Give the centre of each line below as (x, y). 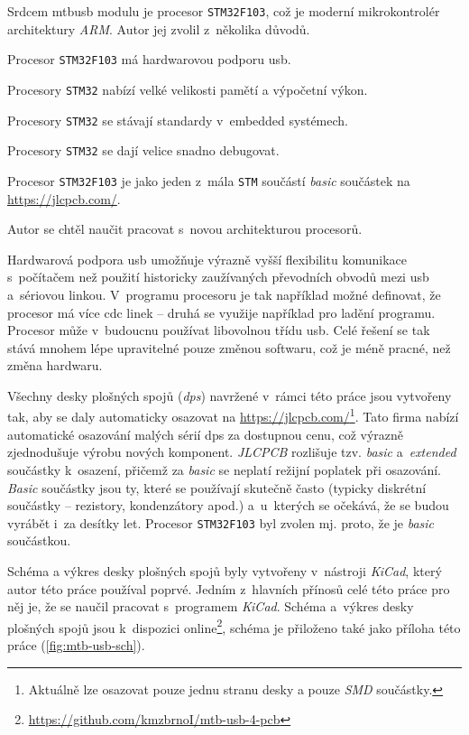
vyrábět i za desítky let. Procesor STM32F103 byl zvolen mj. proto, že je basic (221, 522)
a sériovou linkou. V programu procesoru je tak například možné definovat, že (224, 294)
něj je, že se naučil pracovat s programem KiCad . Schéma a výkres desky (211, 606)
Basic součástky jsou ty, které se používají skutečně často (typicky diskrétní (217, 487)
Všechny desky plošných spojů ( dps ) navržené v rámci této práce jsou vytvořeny (230, 395)
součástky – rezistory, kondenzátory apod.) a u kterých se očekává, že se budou (228, 505)
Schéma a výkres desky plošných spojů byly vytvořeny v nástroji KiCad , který (225, 570)
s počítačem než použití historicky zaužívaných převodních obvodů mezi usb (218, 277)
